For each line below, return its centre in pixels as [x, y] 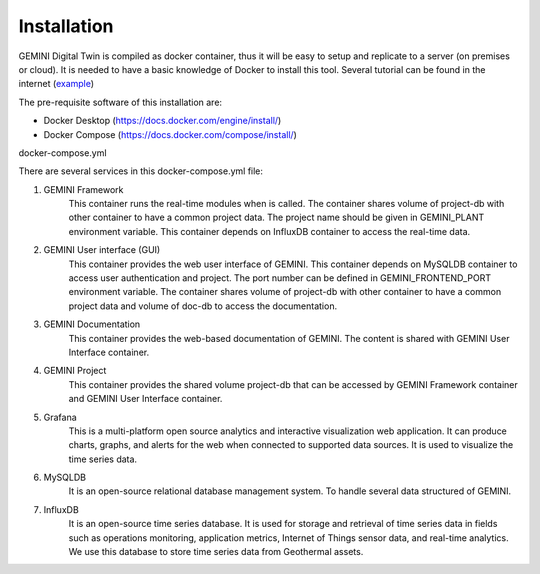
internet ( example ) [56, 84]
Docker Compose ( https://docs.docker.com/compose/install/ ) [170, 134]
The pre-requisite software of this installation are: [120, 102]
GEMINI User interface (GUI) [102, 250]
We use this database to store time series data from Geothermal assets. [216, 552]
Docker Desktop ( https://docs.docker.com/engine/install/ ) [162, 121]
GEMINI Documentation [92, 324]
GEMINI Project [75, 371]
